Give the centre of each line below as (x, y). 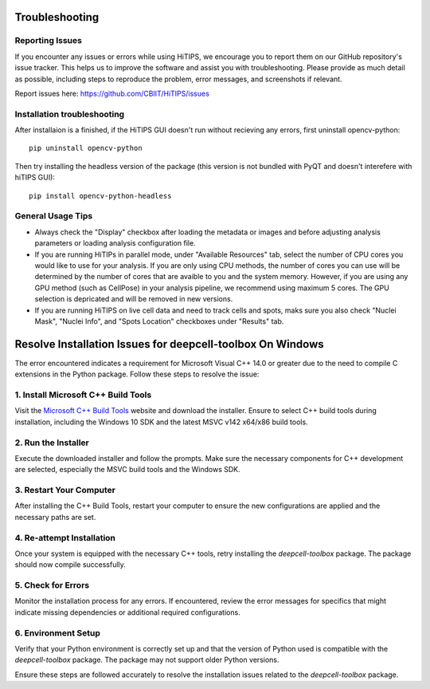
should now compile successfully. (70, 565)
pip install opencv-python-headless (100, 196)
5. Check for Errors (52, 585)
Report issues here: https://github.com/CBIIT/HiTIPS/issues (112, 93)
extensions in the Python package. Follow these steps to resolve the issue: (137, 374)
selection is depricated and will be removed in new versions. (134, 299)
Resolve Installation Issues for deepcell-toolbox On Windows (169, 344)
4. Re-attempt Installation (65, 537)
